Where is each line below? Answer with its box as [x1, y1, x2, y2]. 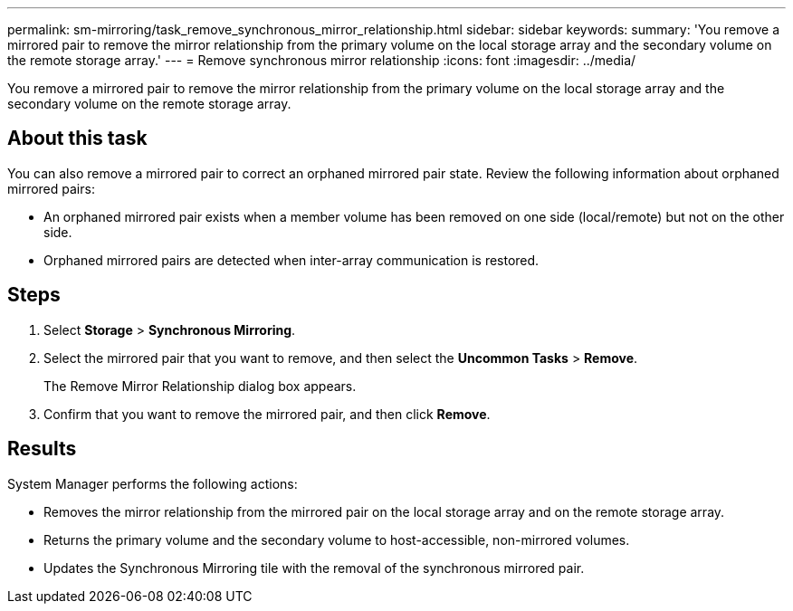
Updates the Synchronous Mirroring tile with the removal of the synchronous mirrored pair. [43, 559, 585, 576]
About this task [7, 127, 148, 150]
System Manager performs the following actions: [7, 475, 298, 492]
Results [7, 437, 77, 461]
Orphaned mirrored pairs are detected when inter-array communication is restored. [43, 252, 540, 268]
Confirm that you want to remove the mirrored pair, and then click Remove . [43, 406, 491, 422]
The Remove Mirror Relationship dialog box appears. [43, 377, 357, 394]
